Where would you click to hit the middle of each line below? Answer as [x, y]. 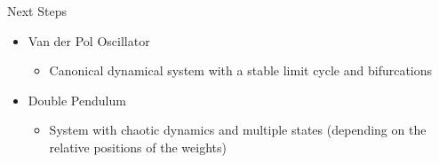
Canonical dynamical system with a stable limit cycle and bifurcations [241, 70]
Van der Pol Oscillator [89, 40]
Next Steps [37, 11]
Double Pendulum [77, 100]
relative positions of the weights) [138, 147]
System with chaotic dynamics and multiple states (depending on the [238, 130]
